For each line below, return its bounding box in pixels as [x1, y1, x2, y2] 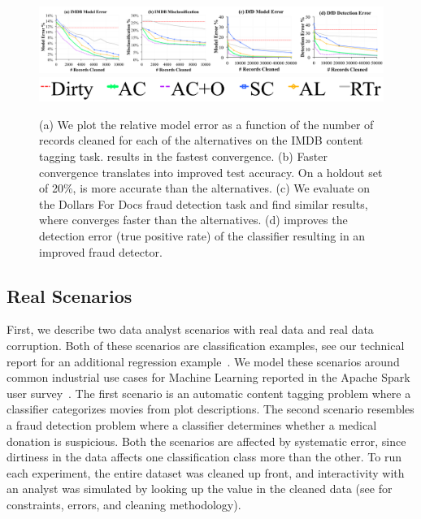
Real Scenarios [7, 283, 132, 308]
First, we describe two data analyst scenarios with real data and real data [7, 321, 374, 338]
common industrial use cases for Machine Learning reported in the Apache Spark [7, 369, 410, 386]
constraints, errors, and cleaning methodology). [7, 495, 241, 513]
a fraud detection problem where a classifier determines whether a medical [7, 416, 377, 433]
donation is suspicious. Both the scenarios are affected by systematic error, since [7, 432, 406, 449]
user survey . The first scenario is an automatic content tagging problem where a [7, 384, 411, 401]
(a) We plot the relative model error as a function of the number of [39, 115, 374, 132]
